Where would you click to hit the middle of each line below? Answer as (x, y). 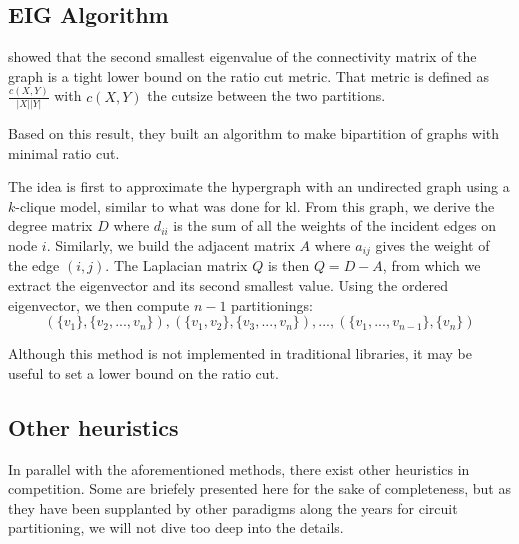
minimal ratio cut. (64, 152)
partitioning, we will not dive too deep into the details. (176, 527)
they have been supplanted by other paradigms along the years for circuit (233, 507)
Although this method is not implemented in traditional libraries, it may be (240, 353)
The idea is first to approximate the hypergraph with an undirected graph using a (259, 186)
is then (288, 265)
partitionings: (272, 304)
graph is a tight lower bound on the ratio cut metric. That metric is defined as (249, 75)
